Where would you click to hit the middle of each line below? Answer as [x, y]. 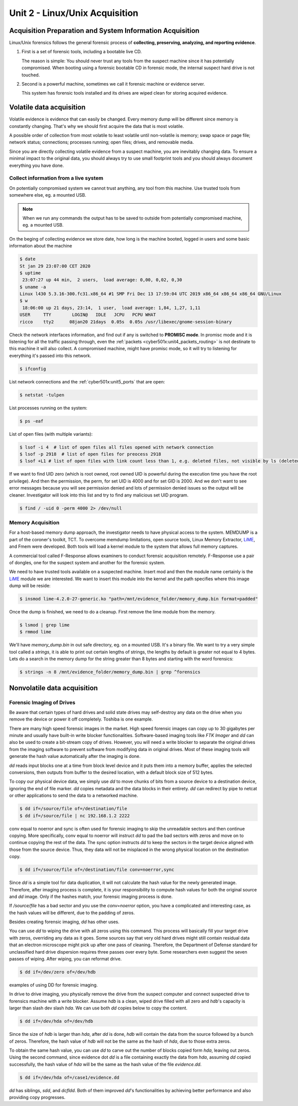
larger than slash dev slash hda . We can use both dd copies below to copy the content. [98, 1008]
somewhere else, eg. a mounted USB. [48, 195]
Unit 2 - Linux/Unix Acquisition [74, 13]
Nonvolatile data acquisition [53, 688]
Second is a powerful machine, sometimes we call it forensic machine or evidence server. [113, 84]
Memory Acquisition [34, 522]
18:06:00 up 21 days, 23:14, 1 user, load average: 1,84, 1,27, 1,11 [112, 308]
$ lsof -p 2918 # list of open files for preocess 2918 [90, 454]
